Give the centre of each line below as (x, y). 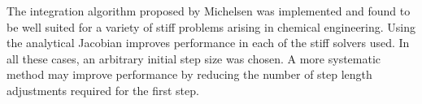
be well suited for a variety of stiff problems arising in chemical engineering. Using (211, 26)
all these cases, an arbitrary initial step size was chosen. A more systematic (194, 58)
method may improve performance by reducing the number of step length (189, 74)
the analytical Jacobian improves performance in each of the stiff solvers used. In (208, 43)
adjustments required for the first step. (103, 90)
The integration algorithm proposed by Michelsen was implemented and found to (209, 11)
